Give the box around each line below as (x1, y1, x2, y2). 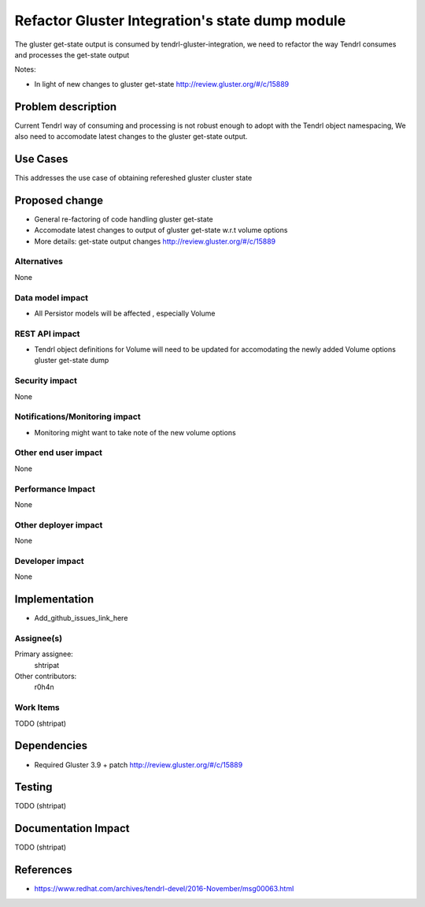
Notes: (14, 65, 36, 74)
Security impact (14, 375, 78, 386)
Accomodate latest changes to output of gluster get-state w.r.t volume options (34, 226, 288, 235)
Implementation (14, 592, 94, 607)
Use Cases (14, 152, 68, 166)
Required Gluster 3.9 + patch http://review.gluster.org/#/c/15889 (34, 760, 243, 769)
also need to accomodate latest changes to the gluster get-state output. (14, 132, 248, 141)
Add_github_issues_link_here (34, 614, 128, 623)
